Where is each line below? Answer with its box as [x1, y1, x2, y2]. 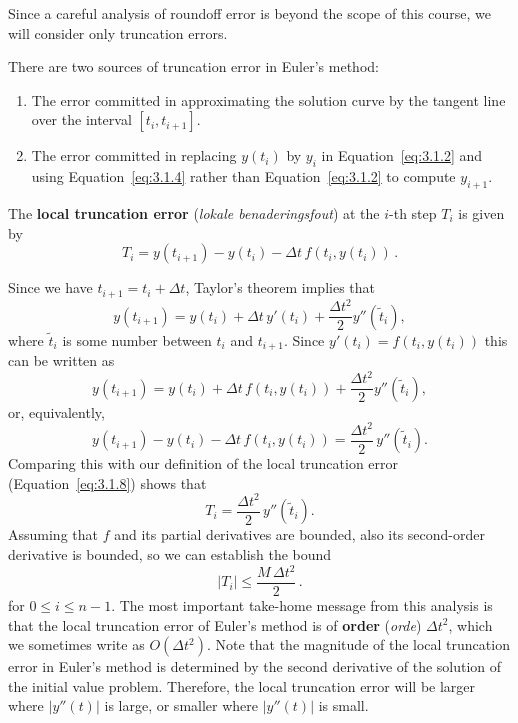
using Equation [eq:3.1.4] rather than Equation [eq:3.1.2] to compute [31, 166, 456, 187]
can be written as [8, 350, 115, 371]
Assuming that [8, 524, 98, 545]
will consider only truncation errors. [8, 22, 228, 43]
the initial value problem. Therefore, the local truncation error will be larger [8, 675, 476, 696]
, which [448, 614, 493, 635]
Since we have [8, 277, 93, 298]
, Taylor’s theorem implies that [185, 277, 375, 298]
